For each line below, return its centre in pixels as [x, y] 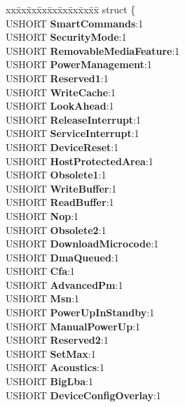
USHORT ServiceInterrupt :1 [73, 133]
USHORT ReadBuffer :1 [60, 202]
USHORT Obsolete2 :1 [56, 230]
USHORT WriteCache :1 [61, 92]
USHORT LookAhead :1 [60, 106]
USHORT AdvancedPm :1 [64, 284]
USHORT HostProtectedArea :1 [80, 161]
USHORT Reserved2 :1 [57, 340]
